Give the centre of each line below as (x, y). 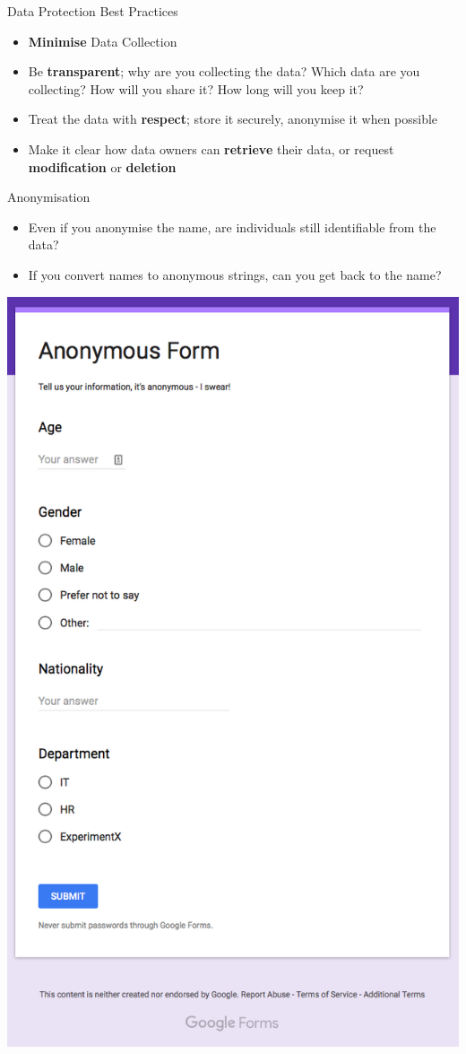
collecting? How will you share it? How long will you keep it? (196, 88)
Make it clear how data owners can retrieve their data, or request (211, 148)
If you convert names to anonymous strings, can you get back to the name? (235, 274)
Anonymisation (49, 197)
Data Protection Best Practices (93, 11)
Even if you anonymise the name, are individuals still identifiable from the (232, 226)
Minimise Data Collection (103, 41)
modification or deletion (102, 166)
